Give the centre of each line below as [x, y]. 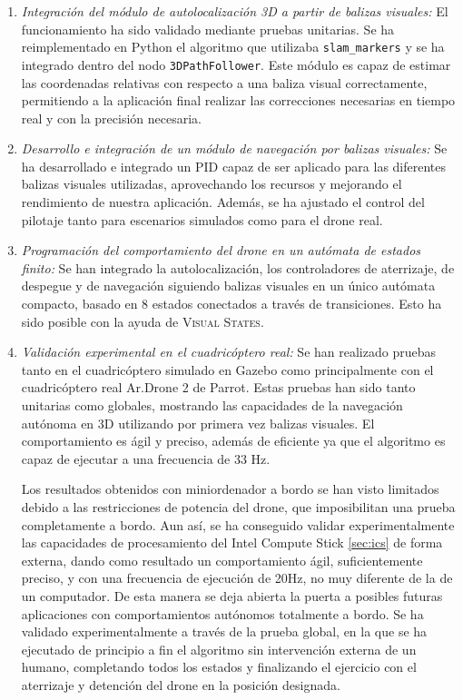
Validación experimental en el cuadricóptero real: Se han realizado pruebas [228, 352]
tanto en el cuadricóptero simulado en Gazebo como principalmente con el [227, 369]
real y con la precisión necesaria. [111, 118]
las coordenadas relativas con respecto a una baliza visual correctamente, [224, 82]
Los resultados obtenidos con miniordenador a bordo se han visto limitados [230, 489]
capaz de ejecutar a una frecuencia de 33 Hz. [146, 458]
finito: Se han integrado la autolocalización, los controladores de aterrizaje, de [238, 267]
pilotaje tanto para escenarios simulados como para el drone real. [202, 219]
